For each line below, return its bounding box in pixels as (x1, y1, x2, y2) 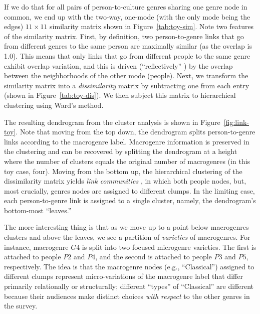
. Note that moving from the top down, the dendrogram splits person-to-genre (16, 126, 255, 137)
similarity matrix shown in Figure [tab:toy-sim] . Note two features (50, 21, 254, 32)
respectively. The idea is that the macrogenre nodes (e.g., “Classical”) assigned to (4, 261, 254, 271)
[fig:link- (223, 116, 249, 127)
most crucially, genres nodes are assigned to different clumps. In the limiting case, (4, 185, 255, 196)
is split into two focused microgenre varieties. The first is (82, 241, 256, 252)
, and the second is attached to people (95, 251, 212, 262)
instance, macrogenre (4, 241, 69, 252)
